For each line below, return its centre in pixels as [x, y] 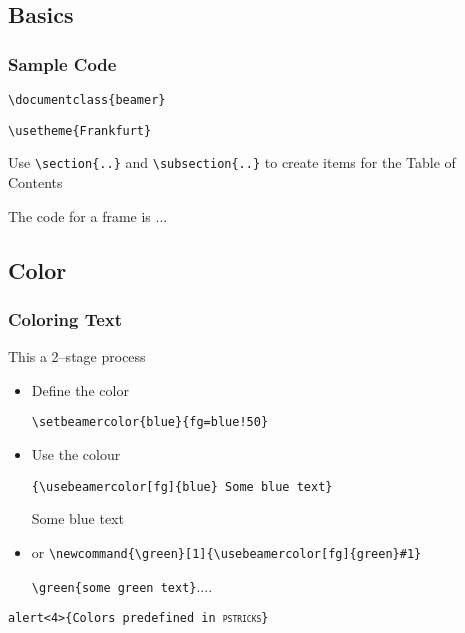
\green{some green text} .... [122, 585]
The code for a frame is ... [88, 215]
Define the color [80, 389]
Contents [35, 181]
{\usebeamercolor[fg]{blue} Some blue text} [182, 486]
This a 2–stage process [77, 356]
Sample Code [62, 63]
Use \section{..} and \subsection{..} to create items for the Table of [232, 162]
